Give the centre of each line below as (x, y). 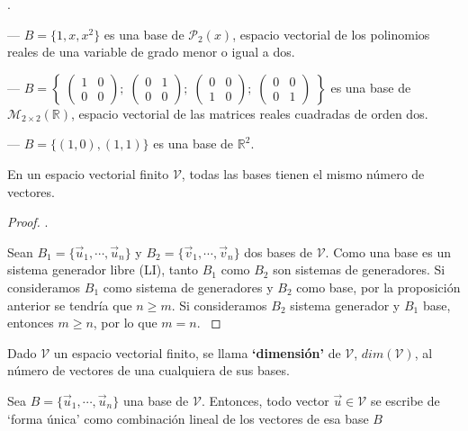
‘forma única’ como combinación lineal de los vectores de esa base (188, 418)
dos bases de (278, 251)
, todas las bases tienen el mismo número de (303, 173)
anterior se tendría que (70, 305)
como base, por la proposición (378, 287)
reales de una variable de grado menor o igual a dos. (151, 52)
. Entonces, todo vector (265, 400)
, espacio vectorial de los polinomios (331, 34)
